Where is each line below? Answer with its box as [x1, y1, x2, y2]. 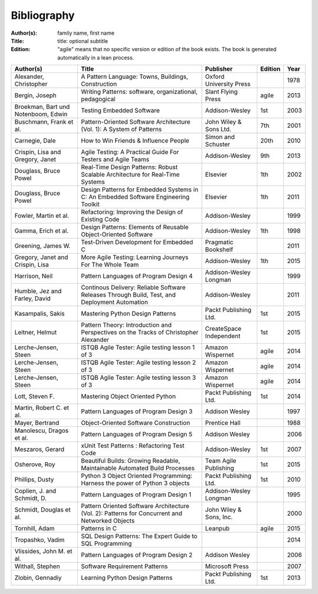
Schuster [205, 140, 230, 148]
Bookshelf [205, 245, 234, 254]
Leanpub [205, 525, 230, 533]
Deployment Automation [81, 298, 148, 306]
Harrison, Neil [14, 272, 53, 280]
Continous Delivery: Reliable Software [81, 283, 185, 291]
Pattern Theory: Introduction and [81, 321, 172, 329]
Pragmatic [205, 238, 234, 247]
